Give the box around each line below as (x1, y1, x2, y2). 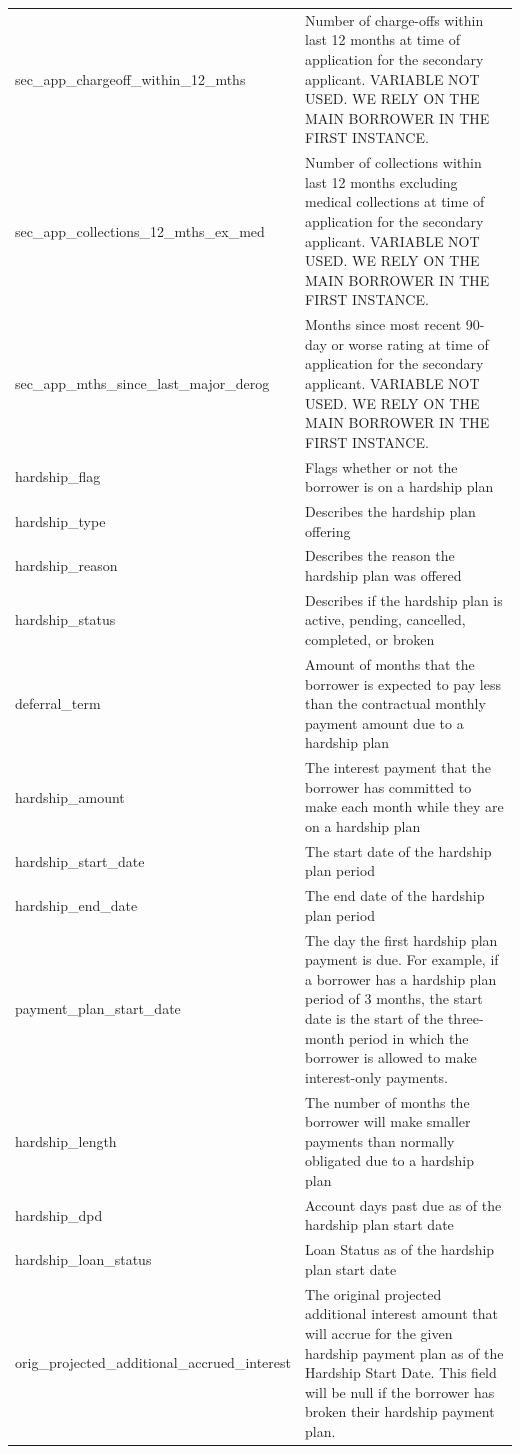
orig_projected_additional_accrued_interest (15, 1352, 291, 1373)
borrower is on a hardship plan (305, 476, 494, 497)
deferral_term (15, 693, 101, 714)
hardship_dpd (15, 1204, 103, 1225)
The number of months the (305, 1091, 470, 1112)
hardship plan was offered (305, 565, 462, 586)
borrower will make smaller (305, 1111, 471, 1132)
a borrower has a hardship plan (305, 968, 497, 989)
